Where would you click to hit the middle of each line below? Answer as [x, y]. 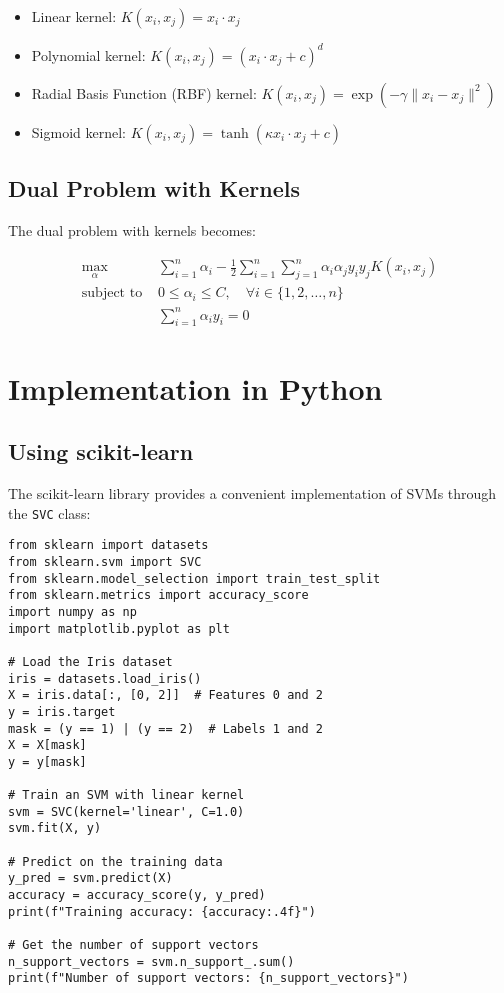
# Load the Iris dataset [90, 661]
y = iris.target [62, 711]
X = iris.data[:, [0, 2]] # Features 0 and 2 [165, 695]
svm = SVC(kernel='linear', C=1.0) [126, 811]
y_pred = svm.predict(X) [90, 878]
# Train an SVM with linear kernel [126, 795]
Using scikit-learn [101, 451]
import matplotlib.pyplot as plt [119, 628]
